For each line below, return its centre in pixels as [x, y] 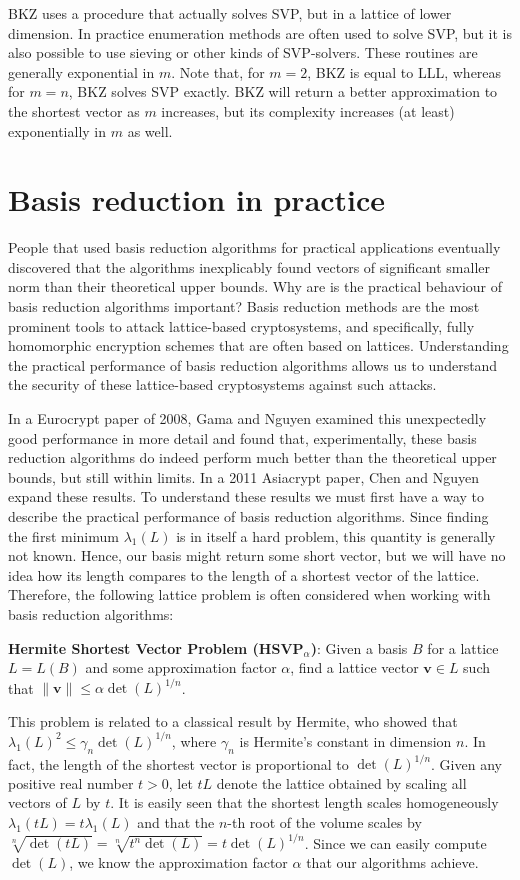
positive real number [71, 782]
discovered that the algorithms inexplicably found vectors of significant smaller [249, 266]
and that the [176, 822]
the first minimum [63, 535]
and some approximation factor [181, 667]
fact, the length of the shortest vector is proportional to [178, 763]
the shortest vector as [74, 110]
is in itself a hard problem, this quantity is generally [336, 535]
